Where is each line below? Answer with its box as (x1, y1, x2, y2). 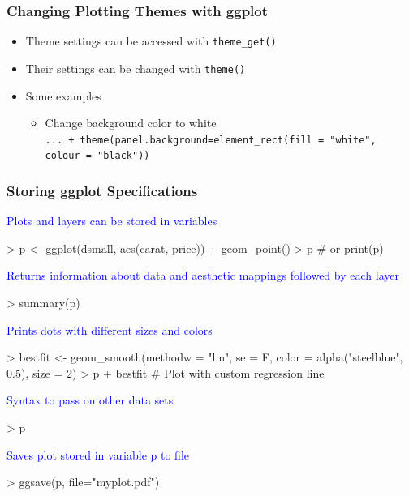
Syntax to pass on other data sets (6, 391, 174, 408)
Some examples (25, 87, 101, 104)
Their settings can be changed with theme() (25, 59, 246, 76)
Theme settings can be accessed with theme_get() (25, 32, 277, 49)
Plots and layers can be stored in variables (6, 212, 217, 229)
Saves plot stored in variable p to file (6, 446, 190, 463)
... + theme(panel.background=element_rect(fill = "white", (45, 134, 377, 146)
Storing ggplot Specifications (6, 180, 198, 200)
